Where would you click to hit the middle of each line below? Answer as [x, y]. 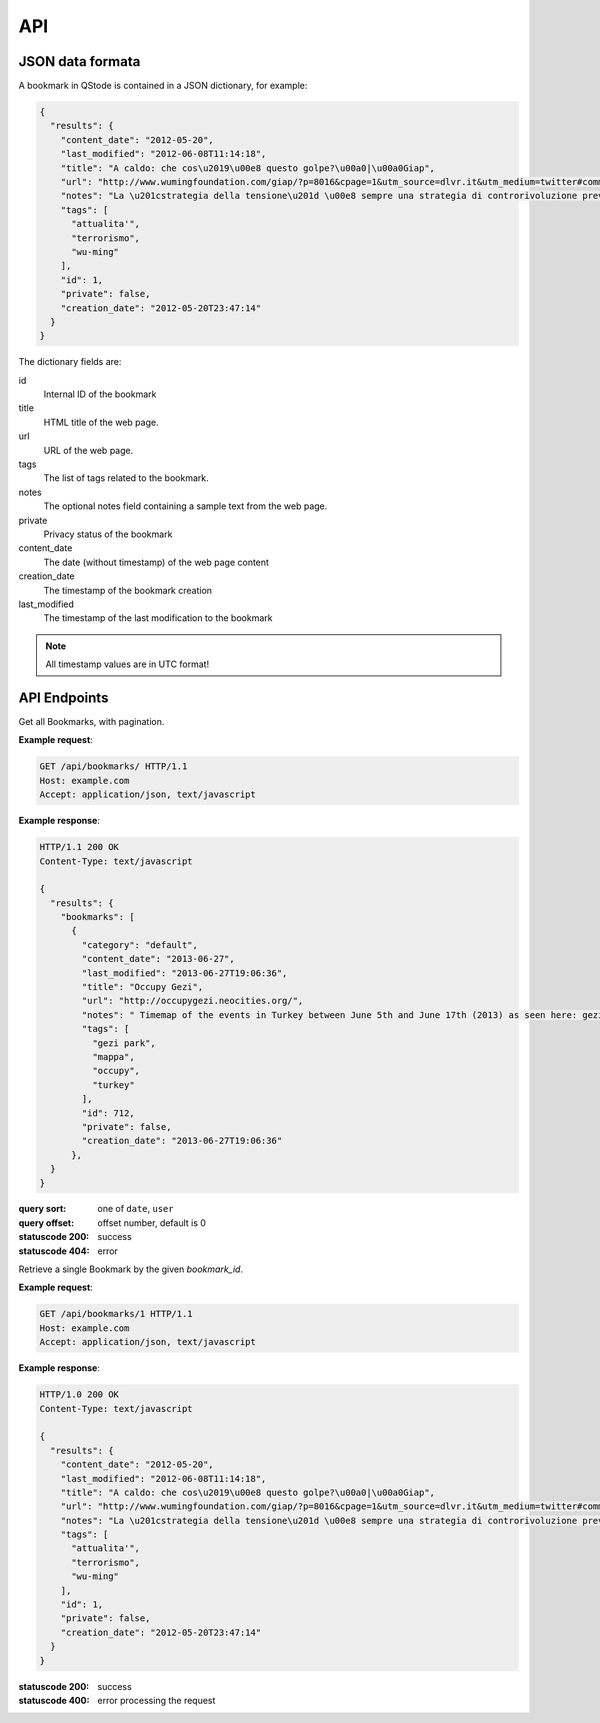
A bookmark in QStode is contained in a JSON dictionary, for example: [163, 86]
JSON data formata [79, 61]
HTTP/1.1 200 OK [79, 847]
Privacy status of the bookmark [108, 534]
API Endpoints [63, 697]
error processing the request [156, 1700]
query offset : [46, 1222]
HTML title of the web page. [101, 422]
